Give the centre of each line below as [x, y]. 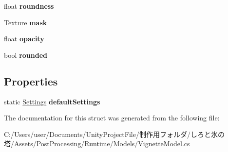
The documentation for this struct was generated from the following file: [112, 118]
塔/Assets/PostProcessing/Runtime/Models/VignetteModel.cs [97, 144]
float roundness [29, 6]
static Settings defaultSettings [52, 101]
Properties [31, 81]
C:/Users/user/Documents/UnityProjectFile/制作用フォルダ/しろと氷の [114, 134]
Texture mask [26, 22]
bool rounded [26, 55]
